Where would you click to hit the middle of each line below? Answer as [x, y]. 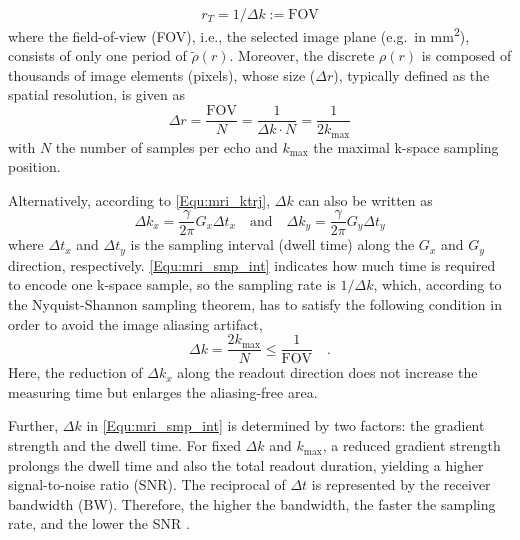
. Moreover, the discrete [302, 55]
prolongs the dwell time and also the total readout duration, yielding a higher [246, 464]
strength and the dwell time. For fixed [124, 445]
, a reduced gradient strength [411, 445]
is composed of [466, 55]
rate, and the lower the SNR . [99, 523]
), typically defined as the [411, 74]
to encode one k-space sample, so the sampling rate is [172, 284]
